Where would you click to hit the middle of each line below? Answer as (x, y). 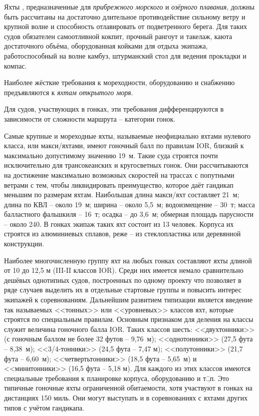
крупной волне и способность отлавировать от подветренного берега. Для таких (126, 26)
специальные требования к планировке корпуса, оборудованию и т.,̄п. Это (117, 378)
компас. (15, 65)
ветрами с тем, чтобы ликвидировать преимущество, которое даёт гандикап (119, 184)
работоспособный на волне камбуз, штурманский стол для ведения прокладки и (125, 55)
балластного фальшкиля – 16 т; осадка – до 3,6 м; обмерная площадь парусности (129, 214)
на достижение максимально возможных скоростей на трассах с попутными (119, 174)
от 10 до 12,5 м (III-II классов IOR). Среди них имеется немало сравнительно (124, 270)
